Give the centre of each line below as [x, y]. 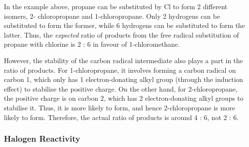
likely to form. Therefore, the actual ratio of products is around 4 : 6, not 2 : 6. [121, 117]
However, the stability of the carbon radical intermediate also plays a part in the [124, 60]
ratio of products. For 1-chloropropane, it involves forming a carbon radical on [120, 70]
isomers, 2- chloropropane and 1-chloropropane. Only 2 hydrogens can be [112, 16]
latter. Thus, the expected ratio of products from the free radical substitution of [122, 34]
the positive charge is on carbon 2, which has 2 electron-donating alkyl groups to [124, 98]
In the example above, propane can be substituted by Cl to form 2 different [116, 6]
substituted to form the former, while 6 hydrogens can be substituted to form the [124, 25]
